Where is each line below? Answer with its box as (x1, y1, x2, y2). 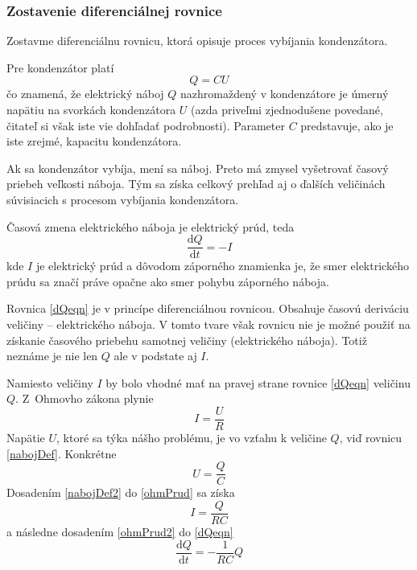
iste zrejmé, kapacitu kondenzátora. (6, 133, 182, 150)
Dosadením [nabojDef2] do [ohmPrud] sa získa (6, 484, 235, 501)
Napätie (6, 429, 45, 446)
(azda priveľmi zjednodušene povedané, (191, 101, 383, 117)
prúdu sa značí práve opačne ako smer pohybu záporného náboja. (6, 273, 329, 289)
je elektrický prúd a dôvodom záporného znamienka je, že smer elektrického (35, 257, 409, 274)
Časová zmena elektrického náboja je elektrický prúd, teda (6, 218, 295, 235)
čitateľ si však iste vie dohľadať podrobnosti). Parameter (6, 117, 285, 133)
